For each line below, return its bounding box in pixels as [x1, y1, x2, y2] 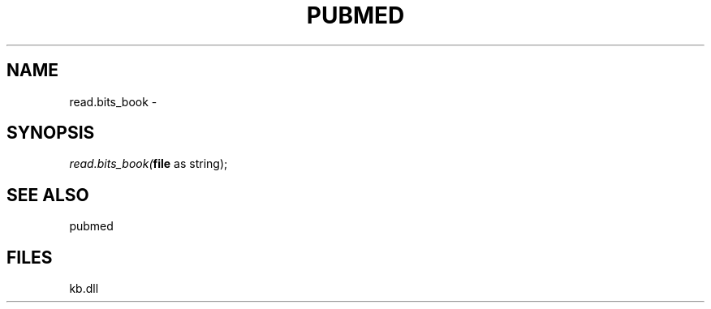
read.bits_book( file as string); [69, 157, 228, 171]
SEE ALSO [6, 184, 89, 205]
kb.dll [69, 281, 99, 296]
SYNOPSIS [6, 122, 95, 144]
